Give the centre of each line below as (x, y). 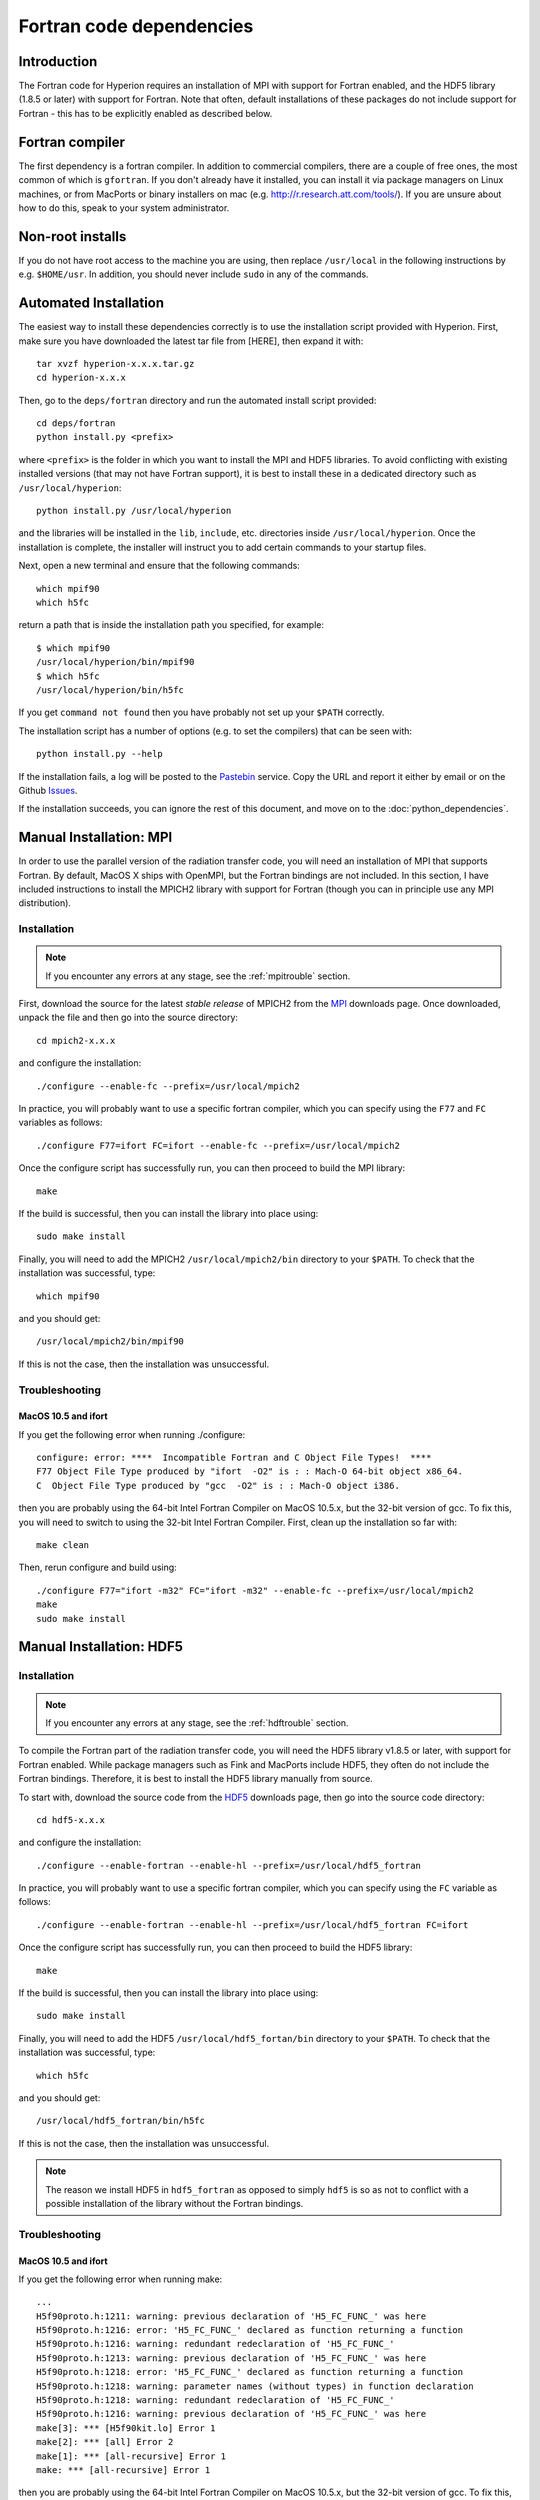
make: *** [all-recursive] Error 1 (123, 2469)
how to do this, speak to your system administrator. (124, 207)
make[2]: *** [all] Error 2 (105, 2442)
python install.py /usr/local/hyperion (134, 511)
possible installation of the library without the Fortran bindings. (174, 2203)
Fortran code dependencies (136, 26)
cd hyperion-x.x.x (81, 378)
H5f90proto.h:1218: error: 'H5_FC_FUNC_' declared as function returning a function (250, 2372)
